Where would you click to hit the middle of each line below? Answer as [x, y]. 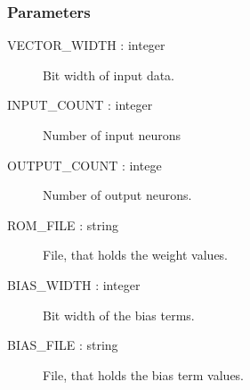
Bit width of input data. [109, 75]
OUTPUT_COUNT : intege [85, 165]
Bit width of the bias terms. [119, 315]
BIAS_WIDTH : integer [74, 284]
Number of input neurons [112, 135]
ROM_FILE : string [63, 224]
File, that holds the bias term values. [144, 374]
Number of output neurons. [117, 195]
